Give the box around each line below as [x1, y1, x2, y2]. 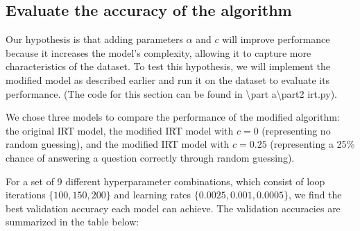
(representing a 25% [270, 137, 355, 151]
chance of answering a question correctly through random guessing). [6, 150, 295, 164]
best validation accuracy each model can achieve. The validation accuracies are [6, 200, 341, 215]
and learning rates [114, 187, 191, 202]
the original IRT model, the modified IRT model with [6, 123, 234, 137]
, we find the [288, 187, 342, 202]
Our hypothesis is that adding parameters [6, 32, 183, 46]
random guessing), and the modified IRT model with [6, 137, 230, 151]
